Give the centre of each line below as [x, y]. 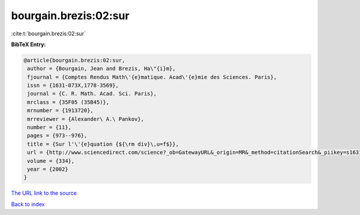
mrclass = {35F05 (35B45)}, [68, 102]
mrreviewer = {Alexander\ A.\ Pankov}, [85, 119]
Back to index [28, 204]
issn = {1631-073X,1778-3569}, [73, 86]
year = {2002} [48, 169]
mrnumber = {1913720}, [61, 110]
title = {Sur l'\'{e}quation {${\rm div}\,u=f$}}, [103, 144]
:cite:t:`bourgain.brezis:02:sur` [49, 34]
